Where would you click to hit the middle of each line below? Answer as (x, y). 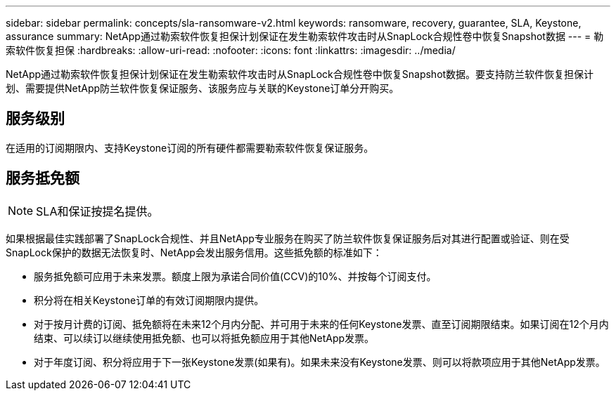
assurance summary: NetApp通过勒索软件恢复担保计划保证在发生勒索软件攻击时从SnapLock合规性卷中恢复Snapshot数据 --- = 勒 (305, 36)
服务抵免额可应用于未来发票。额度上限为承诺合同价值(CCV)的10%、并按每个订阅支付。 (235, 276)
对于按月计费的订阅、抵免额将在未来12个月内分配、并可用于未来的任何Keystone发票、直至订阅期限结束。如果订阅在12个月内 (321, 324)
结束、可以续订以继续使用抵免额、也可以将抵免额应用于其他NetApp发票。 (204, 338)
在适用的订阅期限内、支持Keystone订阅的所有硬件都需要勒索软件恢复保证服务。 (190, 147)
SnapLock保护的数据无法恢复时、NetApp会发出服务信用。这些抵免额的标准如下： (194, 252)
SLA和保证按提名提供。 (97, 211)
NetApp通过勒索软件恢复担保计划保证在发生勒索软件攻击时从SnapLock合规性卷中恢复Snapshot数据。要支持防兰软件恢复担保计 (300, 74)
